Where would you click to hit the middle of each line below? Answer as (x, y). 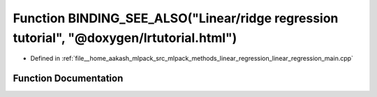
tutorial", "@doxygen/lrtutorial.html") (125, 38)
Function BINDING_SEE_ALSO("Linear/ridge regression (176, 18)
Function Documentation (68, 79)
